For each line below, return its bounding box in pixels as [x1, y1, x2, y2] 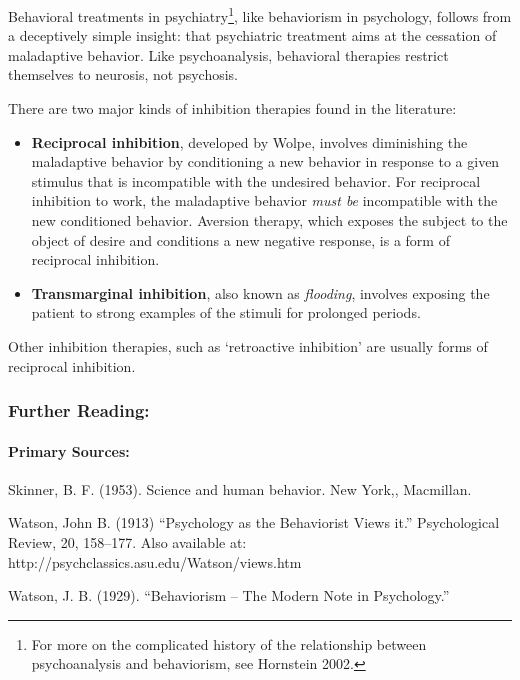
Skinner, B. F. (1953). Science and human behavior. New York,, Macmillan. [8, 478, 472, 499]
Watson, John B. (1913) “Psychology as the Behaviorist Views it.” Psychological [8, 512, 500, 533]
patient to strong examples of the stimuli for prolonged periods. [31, 302, 421, 323]
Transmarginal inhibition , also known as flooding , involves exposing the [31, 282, 490, 303]
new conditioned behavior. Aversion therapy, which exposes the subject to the [31, 210, 508, 230]
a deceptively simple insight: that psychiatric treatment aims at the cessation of [8, 25, 497, 46]
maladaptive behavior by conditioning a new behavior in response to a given [31, 151, 500, 172]
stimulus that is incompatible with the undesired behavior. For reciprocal [31, 170, 481, 191]
